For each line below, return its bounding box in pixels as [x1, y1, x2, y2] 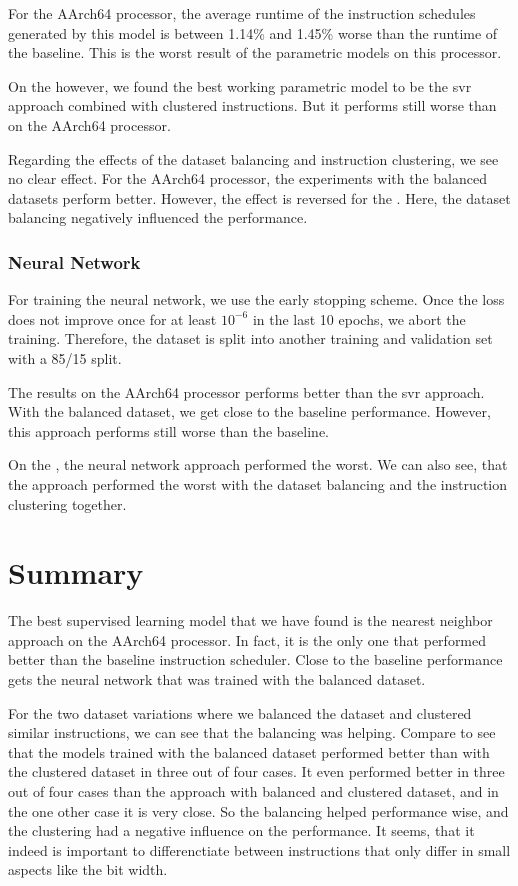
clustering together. [8, 493, 127, 514]
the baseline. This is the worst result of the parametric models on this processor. [8, 42, 502, 63]
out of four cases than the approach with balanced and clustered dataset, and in [8, 780, 499, 801]
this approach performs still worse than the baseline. [8, 420, 329, 441]
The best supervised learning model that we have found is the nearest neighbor [8, 610, 493, 631]
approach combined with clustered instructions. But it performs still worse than [8, 95, 497, 116]
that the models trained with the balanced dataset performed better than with [8, 741, 490, 762]
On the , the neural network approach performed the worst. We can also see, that [8, 454, 508, 475]
